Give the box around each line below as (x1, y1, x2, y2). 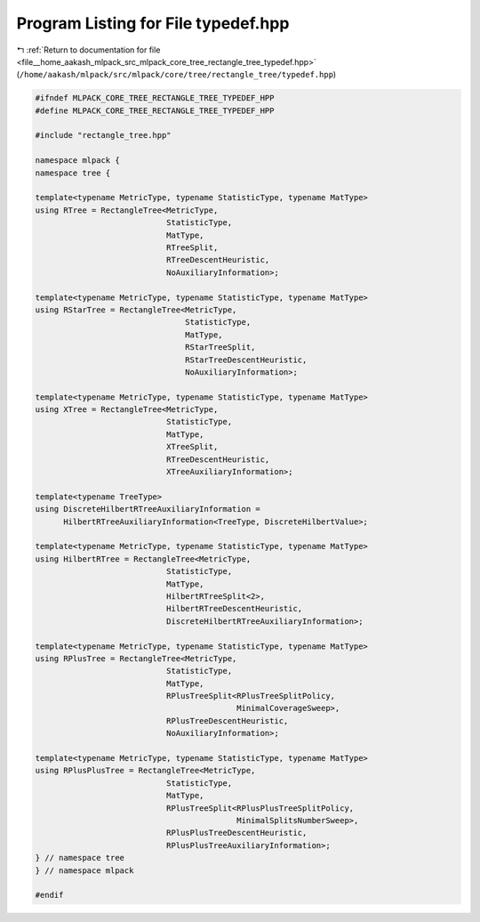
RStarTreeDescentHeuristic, (185, 354, 308, 365)
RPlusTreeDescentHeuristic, (165, 716, 289, 725)
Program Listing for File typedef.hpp (16, 13, 290, 33)
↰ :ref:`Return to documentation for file (16, 44, 161, 55)
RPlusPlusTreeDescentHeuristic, (165, 828, 308, 838)
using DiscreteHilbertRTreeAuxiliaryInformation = (35, 504, 261, 514)
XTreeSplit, (165, 441, 219, 452)
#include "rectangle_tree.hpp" (35, 130, 172, 141)
